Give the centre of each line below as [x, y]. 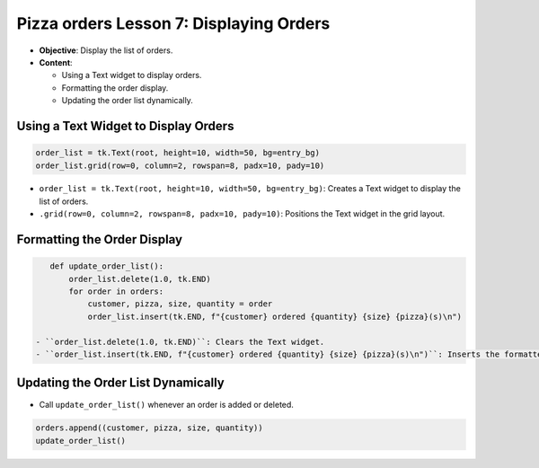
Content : [56, 62]
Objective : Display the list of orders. [106, 50]
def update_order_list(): [107, 266]
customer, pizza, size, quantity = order [180, 304]
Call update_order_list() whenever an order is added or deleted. [166, 404]
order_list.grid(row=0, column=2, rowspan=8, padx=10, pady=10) [180, 165]
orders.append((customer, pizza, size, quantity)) [150, 428]
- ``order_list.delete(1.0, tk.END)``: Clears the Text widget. [180, 342]
